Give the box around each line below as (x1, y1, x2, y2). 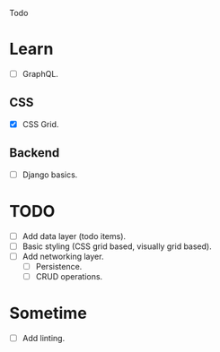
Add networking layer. (22, 251, 104, 262)
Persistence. (35, 261, 83, 271)
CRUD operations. (35, 270, 103, 281)
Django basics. (22, 169, 78, 180)
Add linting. (22, 332, 66, 343)
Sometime (9, 304, 87, 323)
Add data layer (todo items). (22, 230, 127, 241)
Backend (9, 145, 60, 160)
